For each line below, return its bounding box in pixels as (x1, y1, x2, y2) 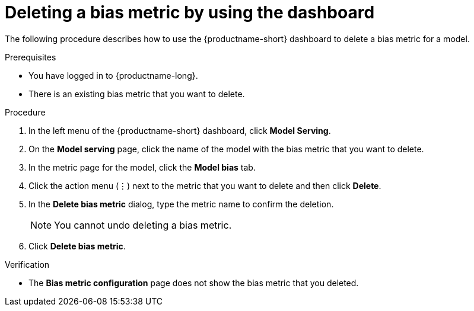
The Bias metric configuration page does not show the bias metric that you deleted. (28, 277, 359, 288)
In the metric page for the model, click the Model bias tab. (28, 162, 256, 172)
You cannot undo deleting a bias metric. (54, 219, 232, 231)
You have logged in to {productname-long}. (28, 70, 198, 81)
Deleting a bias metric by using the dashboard (5, 2, 375, 23)
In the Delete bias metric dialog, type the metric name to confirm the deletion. (28, 198, 334, 209)
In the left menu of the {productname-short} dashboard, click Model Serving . (28, 125, 331, 136)
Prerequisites (5, 52, 56, 62)
